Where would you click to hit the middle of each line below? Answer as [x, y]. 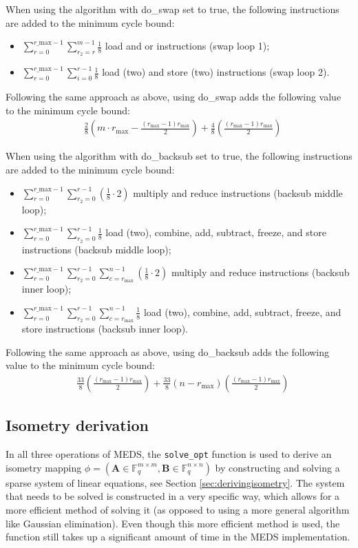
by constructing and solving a [277, 467]
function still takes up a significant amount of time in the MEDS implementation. [178, 537]
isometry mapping [44, 467]
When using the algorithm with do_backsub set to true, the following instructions [179, 156]
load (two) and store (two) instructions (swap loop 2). [216, 72]
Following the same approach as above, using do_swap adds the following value [173, 97]
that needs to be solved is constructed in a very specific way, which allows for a [173, 496]
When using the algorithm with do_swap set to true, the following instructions [172, 9]
